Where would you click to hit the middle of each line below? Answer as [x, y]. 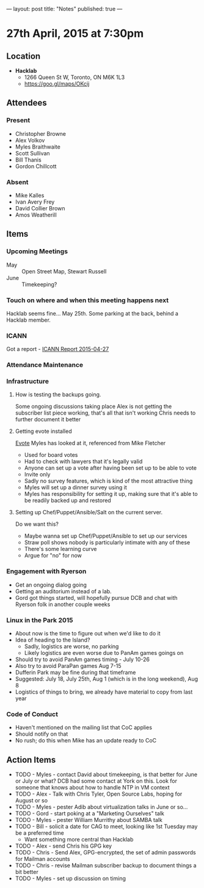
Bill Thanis [28, 160]
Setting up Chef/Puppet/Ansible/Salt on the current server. [89, 512]
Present [18, 120]
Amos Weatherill [36, 215]
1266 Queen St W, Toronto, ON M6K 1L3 [75, 77]
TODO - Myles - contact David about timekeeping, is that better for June [106, 775]
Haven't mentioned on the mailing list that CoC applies [84, 728]
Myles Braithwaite [38, 147]
